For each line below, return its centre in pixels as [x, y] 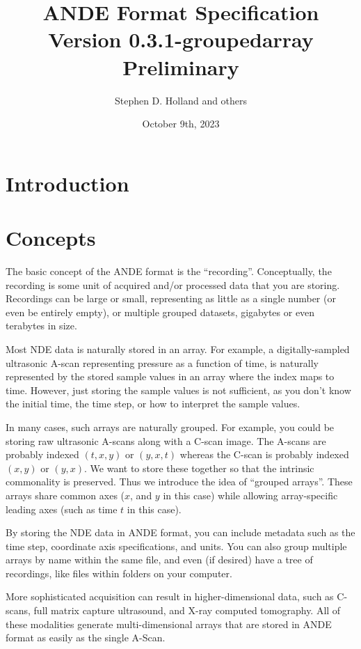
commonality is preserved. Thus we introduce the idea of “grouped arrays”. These [179, 482]
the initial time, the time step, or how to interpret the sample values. [153, 404]
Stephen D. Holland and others [181, 100]
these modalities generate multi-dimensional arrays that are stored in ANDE [169, 624]
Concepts [51, 238]
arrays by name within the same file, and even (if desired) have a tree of [159, 560]
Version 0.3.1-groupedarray [181, 39]
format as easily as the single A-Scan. [86, 638]
